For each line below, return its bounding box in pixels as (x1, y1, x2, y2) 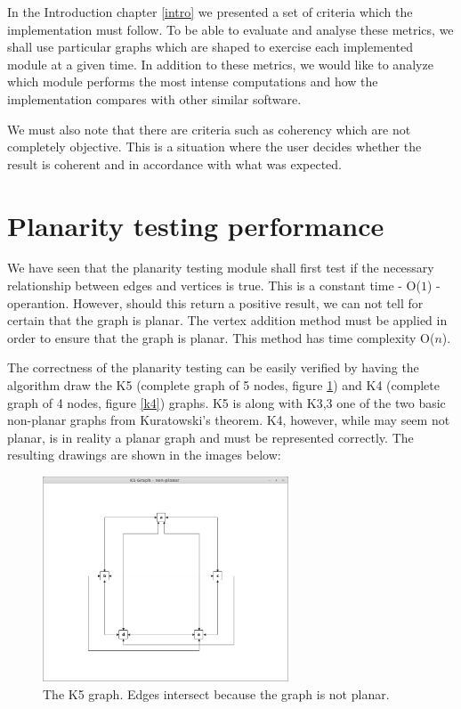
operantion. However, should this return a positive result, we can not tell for (7, 293, 424, 312)
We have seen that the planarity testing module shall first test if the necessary (7, 258, 434, 277)
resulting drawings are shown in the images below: (7, 445, 281, 464)
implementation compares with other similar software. (7, 89, 302, 108)
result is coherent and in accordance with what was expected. (7, 154, 342, 173)
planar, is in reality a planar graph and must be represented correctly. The (7, 428, 414, 446)
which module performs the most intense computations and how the (7, 72, 378, 91)
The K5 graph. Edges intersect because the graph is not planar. (43, 685, 390, 704)
